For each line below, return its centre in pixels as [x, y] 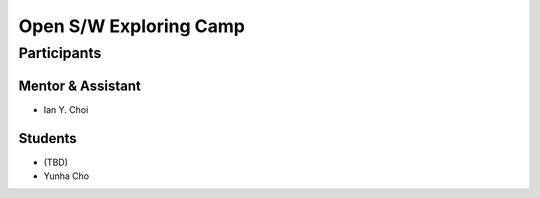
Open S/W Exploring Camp [131, 26]
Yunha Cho [66, 176]
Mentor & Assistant [80, 85]
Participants [60, 53]
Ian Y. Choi [66, 109]
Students [47, 138]
